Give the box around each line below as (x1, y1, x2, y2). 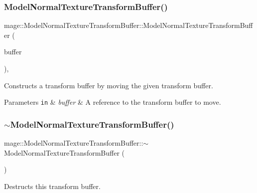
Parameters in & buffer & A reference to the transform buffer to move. (4, 97, 221, 107)
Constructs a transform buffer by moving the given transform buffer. (4, 80, 213, 90)
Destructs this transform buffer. (4, 181, 101, 191)
